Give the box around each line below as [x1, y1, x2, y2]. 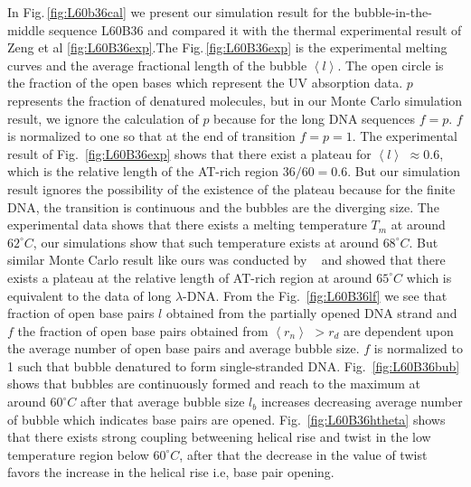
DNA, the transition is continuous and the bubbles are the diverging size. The [7, 197, 439, 216]
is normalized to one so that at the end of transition [7, 126, 296, 145]
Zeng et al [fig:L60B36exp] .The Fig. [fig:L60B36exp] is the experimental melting [7, 38, 447, 57]
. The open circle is [337, 55, 444, 74]
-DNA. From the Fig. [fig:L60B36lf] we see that [183, 286, 447, 304]
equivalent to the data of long [7, 286, 172, 304]
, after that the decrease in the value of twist [179, 445, 428, 464]
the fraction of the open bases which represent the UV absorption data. [7, 73, 403, 92]
